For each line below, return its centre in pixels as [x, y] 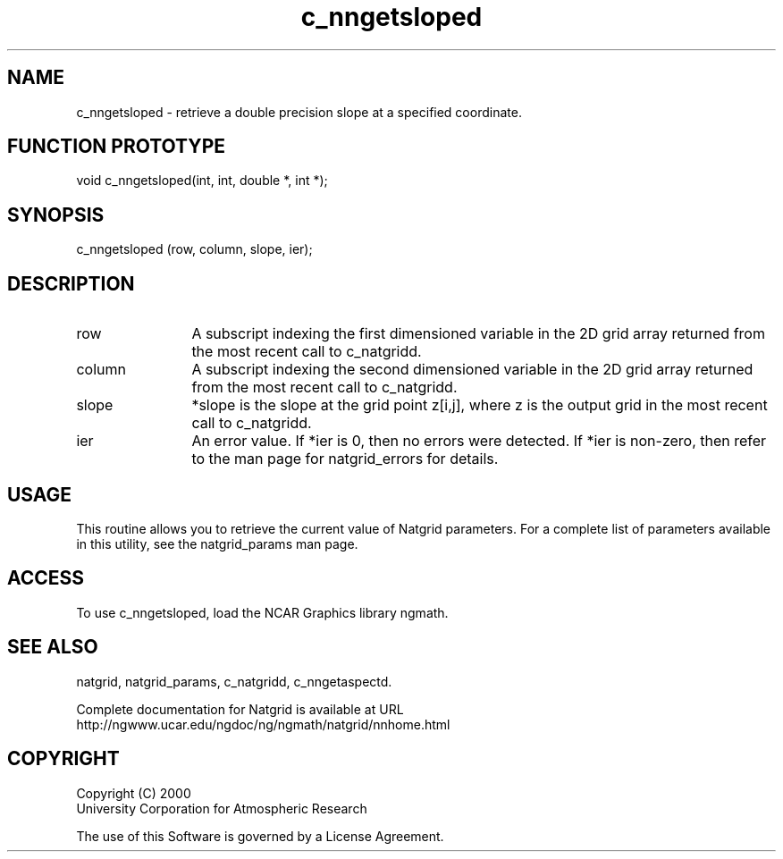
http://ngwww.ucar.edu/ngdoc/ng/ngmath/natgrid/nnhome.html [263, 724]
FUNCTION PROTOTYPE [117, 147]
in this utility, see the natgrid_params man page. [217, 543]
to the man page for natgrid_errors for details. [345, 459]
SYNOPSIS [56, 215]
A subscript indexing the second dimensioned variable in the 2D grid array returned [472, 370]
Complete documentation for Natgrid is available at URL [240, 709]
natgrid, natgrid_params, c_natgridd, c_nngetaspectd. [234, 681]
